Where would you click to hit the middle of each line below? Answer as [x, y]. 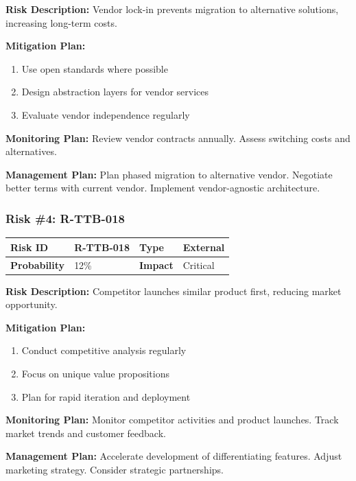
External [204, 247]
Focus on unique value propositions [95, 373]
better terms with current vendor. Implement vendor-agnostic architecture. [163, 188]
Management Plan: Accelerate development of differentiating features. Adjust [174, 456]
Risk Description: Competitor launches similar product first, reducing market [174, 291]
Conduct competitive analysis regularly [104, 350]
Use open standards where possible [95, 68]
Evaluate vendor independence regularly [106, 114]
